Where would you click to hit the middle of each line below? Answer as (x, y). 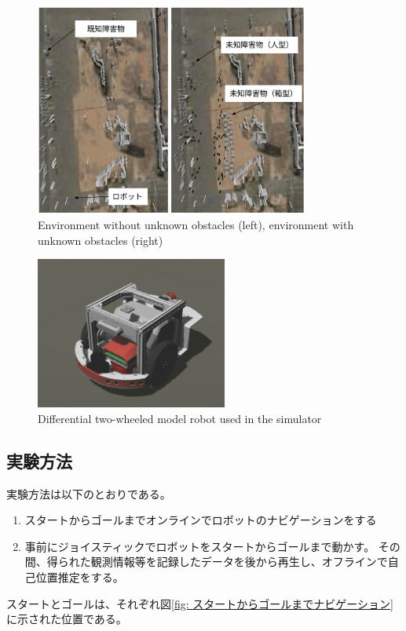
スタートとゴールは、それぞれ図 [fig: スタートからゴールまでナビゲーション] (200, 603)
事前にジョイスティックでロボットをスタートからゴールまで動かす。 (200, 546)
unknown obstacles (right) (101, 240)
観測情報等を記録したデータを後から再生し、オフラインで (239, 562)
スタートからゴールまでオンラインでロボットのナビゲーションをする (201, 520)
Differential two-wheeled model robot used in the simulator (180, 418)
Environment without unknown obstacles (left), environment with (196, 225)
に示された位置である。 (67, 619)
